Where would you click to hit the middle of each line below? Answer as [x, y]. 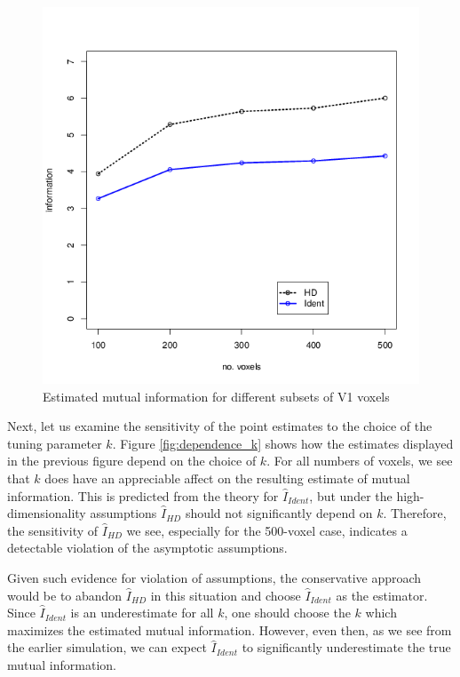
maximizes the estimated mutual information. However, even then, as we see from [230, 629]
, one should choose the [287, 613]
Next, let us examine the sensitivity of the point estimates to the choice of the [220, 426]
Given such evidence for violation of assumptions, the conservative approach [214, 577]
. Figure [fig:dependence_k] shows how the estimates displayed [283, 443]
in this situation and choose [226, 595]
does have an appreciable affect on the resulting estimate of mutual [227, 478]
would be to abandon [65, 595]
